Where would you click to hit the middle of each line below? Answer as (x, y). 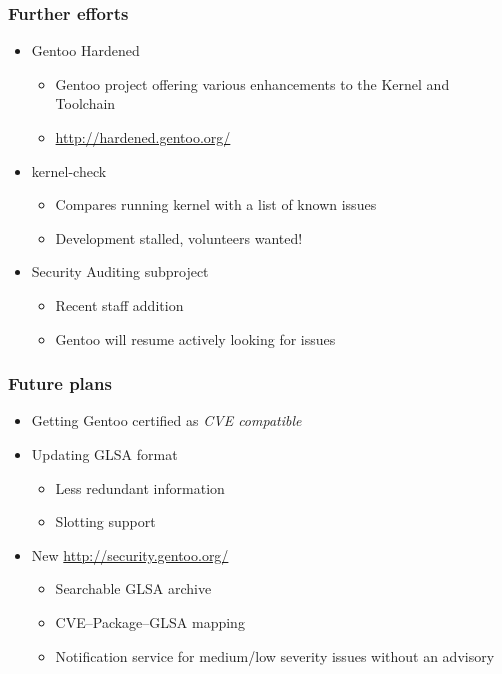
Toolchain (85, 103)
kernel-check (69, 170)
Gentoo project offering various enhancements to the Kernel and (252, 83)
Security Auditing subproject (120, 271)
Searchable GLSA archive (133, 588)
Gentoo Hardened (85, 50)
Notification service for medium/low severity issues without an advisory (275, 655)
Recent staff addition (119, 304)
